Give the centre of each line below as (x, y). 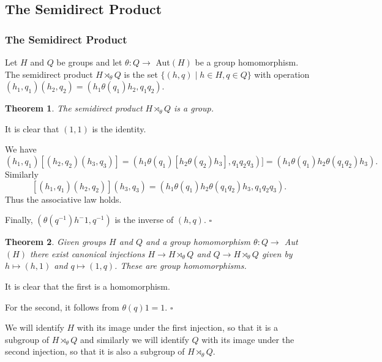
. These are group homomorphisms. (181, 266)
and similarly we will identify (134, 339)
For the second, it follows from (62, 307)
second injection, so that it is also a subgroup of (95, 351)
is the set (141, 74)
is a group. (194, 108)
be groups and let (89, 62)
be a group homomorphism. (247, 62)
